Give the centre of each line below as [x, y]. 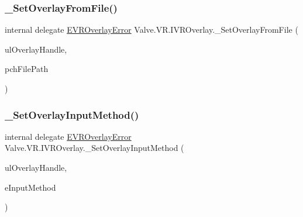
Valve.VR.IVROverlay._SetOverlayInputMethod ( [94, 148]
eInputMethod [30, 187]
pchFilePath [27, 69]
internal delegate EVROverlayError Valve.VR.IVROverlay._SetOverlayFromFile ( [151, 30]
